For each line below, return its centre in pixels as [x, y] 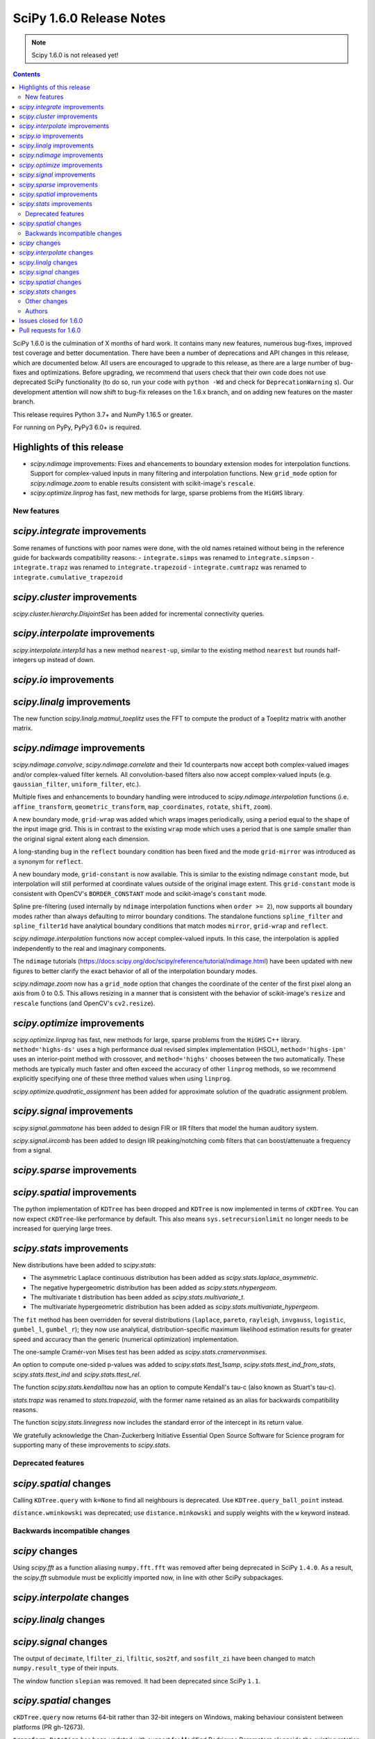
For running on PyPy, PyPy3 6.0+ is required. [77, 427]
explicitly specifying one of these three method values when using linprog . [122, 1079]
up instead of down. [66, 659]
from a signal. [32, 1151]
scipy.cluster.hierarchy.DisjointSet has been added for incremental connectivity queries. [139, 614]
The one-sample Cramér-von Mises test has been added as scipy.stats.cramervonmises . [140, 1352]
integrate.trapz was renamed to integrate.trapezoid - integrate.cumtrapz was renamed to [160, 568]
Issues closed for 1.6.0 [51, 321]
